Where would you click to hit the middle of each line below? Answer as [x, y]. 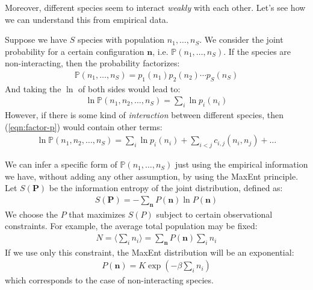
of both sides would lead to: [129, 88]
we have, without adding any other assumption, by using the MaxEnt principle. [152, 176]
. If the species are [257, 51]
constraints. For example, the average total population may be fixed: [131, 226]
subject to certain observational [214, 214]
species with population [121, 39]
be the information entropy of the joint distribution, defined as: [166, 188]
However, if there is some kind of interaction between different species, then [144, 115]
